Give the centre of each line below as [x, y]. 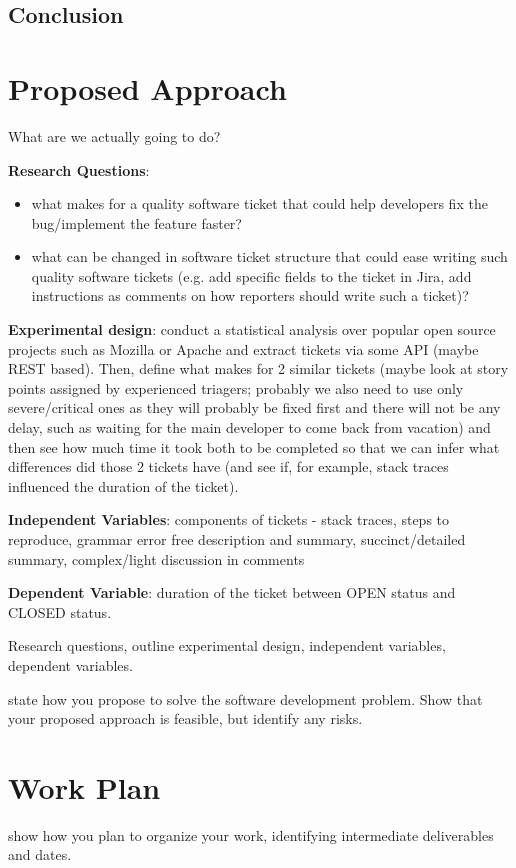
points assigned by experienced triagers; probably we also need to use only [236, 387]
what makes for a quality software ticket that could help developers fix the [259, 203]
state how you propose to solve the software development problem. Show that [245, 698]
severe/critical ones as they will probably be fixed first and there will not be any [254, 407]
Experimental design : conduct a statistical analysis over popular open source [252, 329]
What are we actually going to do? [114, 135]
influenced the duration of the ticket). [123, 485]
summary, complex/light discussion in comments [156, 558]
